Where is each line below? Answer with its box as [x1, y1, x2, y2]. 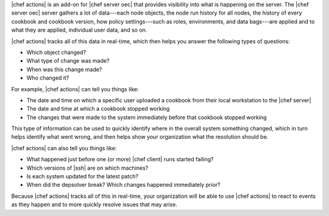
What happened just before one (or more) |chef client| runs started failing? [26, 156, 214, 163]
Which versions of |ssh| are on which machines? [26, 164, 149, 172]
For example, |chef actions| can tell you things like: [11, 85, 140, 92]
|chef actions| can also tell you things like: [11, 144, 117, 152]
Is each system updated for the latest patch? [26, 173, 138, 180]
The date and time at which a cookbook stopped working [26, 105, 170, 113]
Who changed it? [26, 74, 69, 82]
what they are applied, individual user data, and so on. [11, 26, 147, 33]
